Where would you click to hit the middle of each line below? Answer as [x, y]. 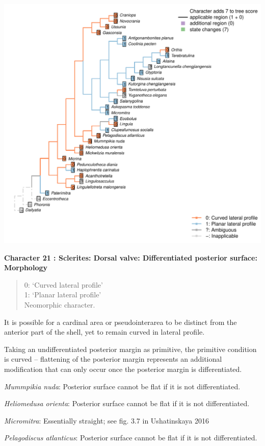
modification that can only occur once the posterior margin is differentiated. [123, 369]
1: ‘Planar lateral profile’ [63, 295]
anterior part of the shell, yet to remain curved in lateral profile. [104, 332]
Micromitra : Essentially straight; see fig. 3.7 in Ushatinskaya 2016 [107, 420]
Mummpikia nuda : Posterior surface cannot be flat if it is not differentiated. [122, 386]
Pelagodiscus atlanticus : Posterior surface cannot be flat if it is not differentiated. [131, 438]
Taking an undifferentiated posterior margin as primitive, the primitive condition [130, 349]
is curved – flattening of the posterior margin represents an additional [113, 359]
